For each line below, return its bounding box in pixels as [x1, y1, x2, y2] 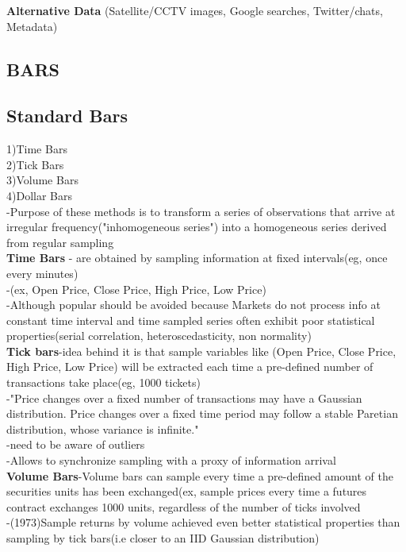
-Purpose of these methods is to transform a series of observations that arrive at [6, 203, 396, 219]
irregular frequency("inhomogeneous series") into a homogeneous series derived [6, 218, 387, 235]
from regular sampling [6, 234, 114, 250]
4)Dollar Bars [6, 187, 72, 203]
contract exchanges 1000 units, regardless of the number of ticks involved [6, 498, 361, 515]
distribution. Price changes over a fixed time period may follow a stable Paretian [6, 405, 398, 422]
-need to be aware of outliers [6, 436, 145, 453]
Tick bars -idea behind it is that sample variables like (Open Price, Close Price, [6, 342, 396, 359]
